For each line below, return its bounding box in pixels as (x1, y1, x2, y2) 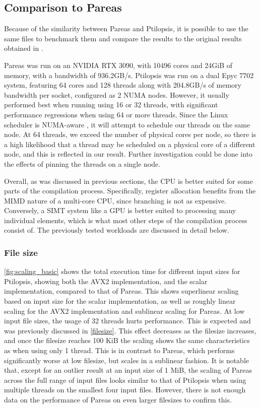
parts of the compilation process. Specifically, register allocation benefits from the (4, 185, 256, 196)
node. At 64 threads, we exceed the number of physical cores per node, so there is (4, 129, 256, 140)
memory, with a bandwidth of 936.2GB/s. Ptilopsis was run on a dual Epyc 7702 (4, 70, 254, 80)
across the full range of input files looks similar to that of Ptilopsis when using (4, 374, 246, 385)
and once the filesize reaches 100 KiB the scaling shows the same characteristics (4, 335, 250, 346)
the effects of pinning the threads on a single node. (4, 158, 161, 169)
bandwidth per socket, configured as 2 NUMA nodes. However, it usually (4, 89, 229, 100)
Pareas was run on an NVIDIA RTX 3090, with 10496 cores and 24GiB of (4, 59, 233, 70)
